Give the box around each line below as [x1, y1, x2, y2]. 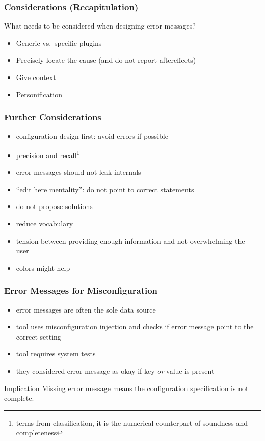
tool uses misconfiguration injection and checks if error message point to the [16, 321, 254, 332]
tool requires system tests [16, 348, 96, 359]
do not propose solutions [16, 201, 93, 212]
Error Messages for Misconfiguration [4, 284, 158, 297]
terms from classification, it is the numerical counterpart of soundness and [16, 417, 248, 428]
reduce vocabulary [16, 218, 73, 229]
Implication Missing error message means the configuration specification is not [4, 382, 249, 393]
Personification [16, 89, 62, 99]
